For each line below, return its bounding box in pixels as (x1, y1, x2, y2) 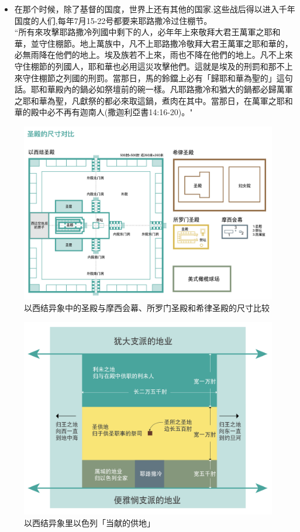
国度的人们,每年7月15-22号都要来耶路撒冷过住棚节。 (14, 14, 212, 26)
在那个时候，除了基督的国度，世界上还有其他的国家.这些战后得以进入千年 (14, 3, 295, 15)
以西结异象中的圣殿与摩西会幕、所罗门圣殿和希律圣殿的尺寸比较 (24, 302, 270, 313)
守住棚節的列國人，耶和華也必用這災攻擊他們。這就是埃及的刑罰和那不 (14, 60, 285, 72)
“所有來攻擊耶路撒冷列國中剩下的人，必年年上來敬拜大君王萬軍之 (14, 26, 264, 38)
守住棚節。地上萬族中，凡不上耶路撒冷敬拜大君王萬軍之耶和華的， (39, 37, 293, 49)
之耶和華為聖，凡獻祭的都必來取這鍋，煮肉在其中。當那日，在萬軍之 (14, 94, 277, 106)
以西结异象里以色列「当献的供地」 (24, 516, 155, 528)
